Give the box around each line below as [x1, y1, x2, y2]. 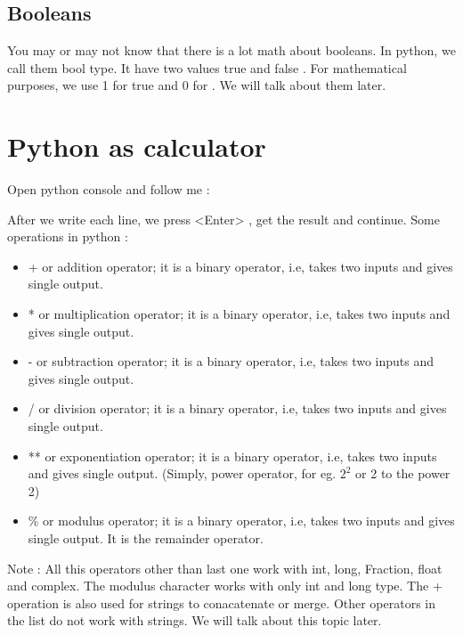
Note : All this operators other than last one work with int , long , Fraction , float [7, 558, 443, 577]
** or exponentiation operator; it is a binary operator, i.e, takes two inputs [28, 446, 437, 465]
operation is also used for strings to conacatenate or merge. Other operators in [7, 593, 436, 612]
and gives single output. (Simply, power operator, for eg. [28, 464, 337, 483]
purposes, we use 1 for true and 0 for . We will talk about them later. [7, 76, 386, 94]
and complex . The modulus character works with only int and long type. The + [7, 576, 443, 595]
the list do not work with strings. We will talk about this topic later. [7, 611, 382, 630]
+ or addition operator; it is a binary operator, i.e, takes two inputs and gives [28, 256, 453, 275]
